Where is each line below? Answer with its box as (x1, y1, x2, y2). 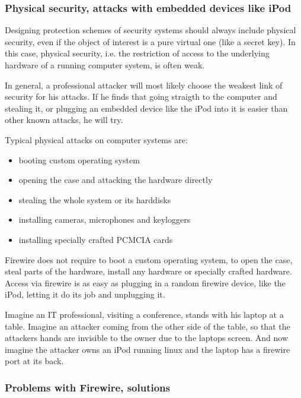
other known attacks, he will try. (5, 113, 123, 126)
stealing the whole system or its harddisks (18, 193, 171, 206)
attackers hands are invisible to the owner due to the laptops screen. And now (5, 331, 289, 344)
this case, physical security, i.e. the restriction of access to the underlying (5, 47, 270, 59)
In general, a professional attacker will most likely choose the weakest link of (5, 78, 283, 91)
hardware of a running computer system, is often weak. (5, 59, 205, 71)
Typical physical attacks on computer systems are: (5, 133, 188, 146)
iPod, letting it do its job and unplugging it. (5, 288, 165, 301)
